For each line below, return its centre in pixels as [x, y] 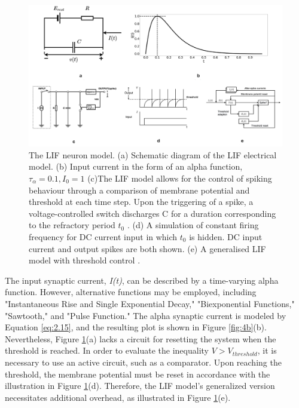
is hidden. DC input [226, 237]
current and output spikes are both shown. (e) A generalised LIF [147, 248]
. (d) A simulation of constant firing [193, 225]
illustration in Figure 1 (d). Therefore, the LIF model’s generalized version [140, 386]
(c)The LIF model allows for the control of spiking [180, 178]
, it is [267, 350]
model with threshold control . [85, 260]
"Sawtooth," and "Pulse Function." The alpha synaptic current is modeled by [146, 315]
